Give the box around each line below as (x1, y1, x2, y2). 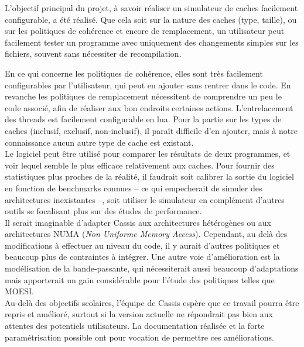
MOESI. (5, 285, 34, 297)
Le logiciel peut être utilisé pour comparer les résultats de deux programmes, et (5, 147, 291, 160)
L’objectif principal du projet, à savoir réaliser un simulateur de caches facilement (5, 2, 298, 13)
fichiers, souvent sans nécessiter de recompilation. (5, 47, 182, 60)
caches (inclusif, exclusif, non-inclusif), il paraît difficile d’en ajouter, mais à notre (5, 124, 298, 136)
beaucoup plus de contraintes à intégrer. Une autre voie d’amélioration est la (5, 250, 280, 263)
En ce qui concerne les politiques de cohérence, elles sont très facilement (5, 67, 263, 79)
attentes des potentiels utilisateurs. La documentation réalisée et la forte (5, 319, 265, 332)
